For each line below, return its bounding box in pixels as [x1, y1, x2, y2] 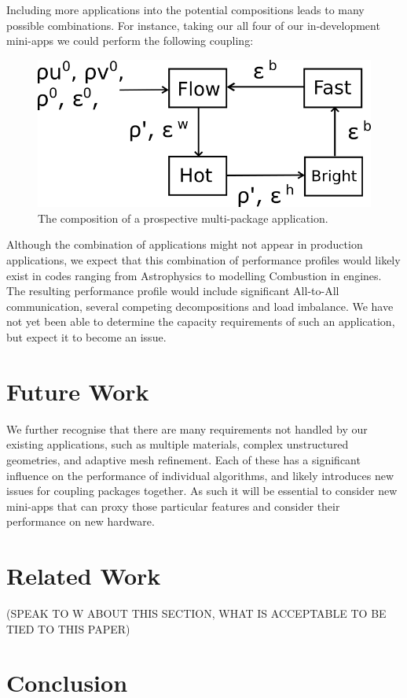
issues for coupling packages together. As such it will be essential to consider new [6, 482, 398, 499]
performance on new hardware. [6, 513, 155, 530]
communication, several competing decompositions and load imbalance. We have [6, 297, 394, 314]
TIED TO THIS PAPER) [6, 620, 130, 637]
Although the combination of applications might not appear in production [6, 236, 363, 253]
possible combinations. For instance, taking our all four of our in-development [6, 17, 380, 33]
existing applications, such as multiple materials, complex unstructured [6, 436, 349, 452]
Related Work [6, 560, 161, 592]
